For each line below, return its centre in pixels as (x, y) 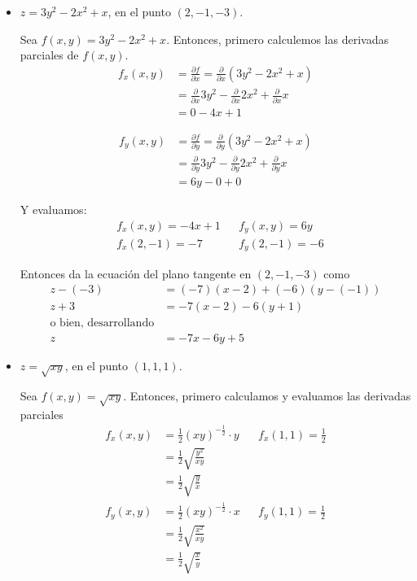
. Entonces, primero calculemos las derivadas (277, 39)
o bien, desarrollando (102, 323)
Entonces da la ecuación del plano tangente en (136, 273)
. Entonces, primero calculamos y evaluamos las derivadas (267, 395)
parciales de (49, 55)
